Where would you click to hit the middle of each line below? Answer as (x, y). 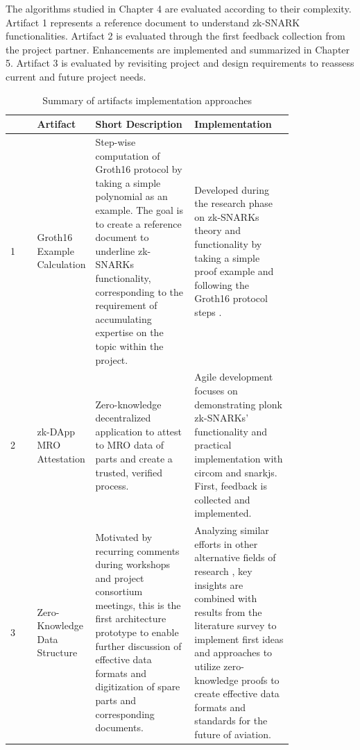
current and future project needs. (76, 76)
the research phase (233, 203)
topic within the (129, 345)
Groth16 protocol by (139, 169)
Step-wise (115, 142)
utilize (207, 666)
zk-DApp (56, 431)
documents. (119, 727)
